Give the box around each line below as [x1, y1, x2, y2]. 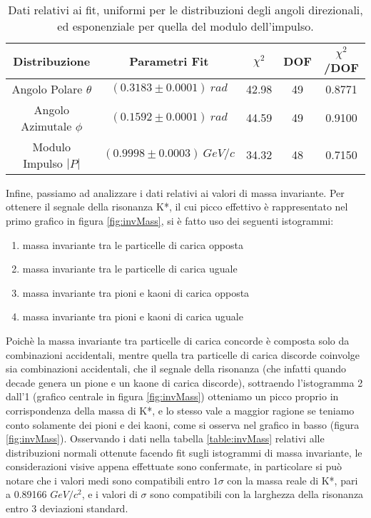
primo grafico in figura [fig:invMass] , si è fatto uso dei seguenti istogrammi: [6, 213, 334, 228]
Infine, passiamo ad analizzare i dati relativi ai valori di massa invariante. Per [6, 185, 345, 200]
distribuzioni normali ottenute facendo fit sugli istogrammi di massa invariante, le [6, 445, 362, 459]
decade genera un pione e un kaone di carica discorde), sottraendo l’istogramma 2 [6, 375, 363, 390]
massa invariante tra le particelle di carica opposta [22, 237, 243, 252]
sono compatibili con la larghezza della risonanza [150, 487, 364, 502]
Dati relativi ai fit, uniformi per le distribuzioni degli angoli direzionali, [8, 1, 363, 18]
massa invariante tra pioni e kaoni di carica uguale [22, 309, 243, 324]
